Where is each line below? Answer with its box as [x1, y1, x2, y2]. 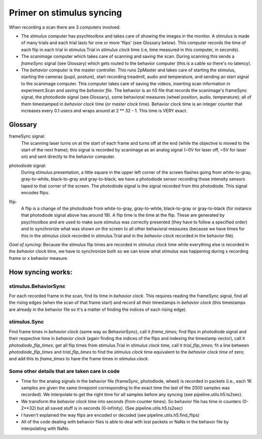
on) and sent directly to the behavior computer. [21, 153, 115, 160]
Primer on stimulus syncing [9, 7, 122, 18]
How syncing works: [9, 268, 73, 276]
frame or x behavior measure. [9, 255, 68, 261]
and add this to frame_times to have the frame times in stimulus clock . [9, 356, 149, 362]
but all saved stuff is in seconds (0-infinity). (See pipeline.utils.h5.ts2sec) [37, 405, 183, 411]
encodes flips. [21, 190, 49, 196]
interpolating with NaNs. [21, 425, 70, 432]
